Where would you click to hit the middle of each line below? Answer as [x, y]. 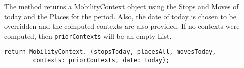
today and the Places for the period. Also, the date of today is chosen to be [120, 16]
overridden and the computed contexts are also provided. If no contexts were [122, 26]
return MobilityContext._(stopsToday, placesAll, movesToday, [110, 52]
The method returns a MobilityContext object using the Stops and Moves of [121, 6]
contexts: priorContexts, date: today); [101, 61]
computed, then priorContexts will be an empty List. [88, 36]
